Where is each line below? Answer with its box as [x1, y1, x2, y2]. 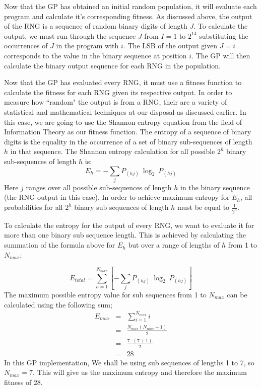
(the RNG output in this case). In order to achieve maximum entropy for [4, 192, 230, 202]
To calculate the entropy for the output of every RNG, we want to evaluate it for [4, 219, 254, 230]
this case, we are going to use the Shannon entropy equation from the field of [4, 116, 242, 127]
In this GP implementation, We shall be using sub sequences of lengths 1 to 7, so [4, 357, 254, 367]
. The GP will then [191, 50, 250, 60]
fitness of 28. [4, 377, 43, 387]
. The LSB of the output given [123, 40, 218, 51]
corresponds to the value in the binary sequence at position [4, 50, 187, 60]
